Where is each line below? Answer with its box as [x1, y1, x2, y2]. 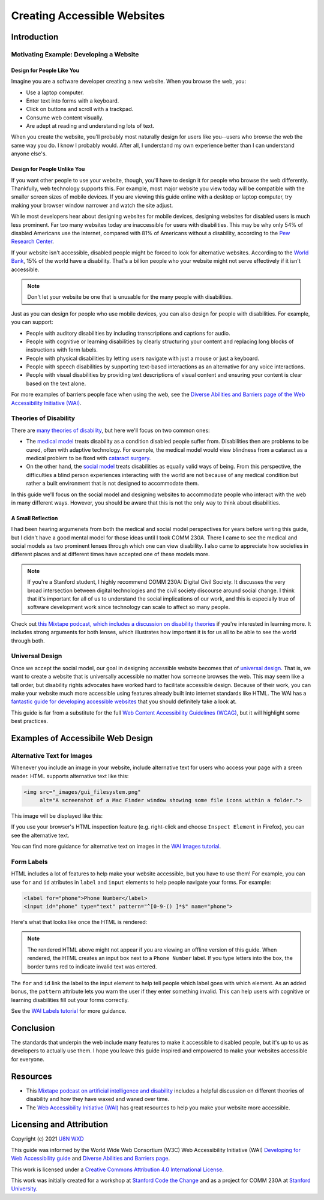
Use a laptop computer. [26, 89, 84, 96]
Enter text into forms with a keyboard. [26, 97, 119, 104]
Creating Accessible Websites [11, 9, 165, 22]
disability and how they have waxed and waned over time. [26, 1096, 169, 1103]
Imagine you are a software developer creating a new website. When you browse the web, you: [11, 78, 247, 85]
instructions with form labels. [26, 346, 98, 353]
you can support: [11, 319, 53, 326]
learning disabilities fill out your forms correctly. [11, 996, 129, 1003]
